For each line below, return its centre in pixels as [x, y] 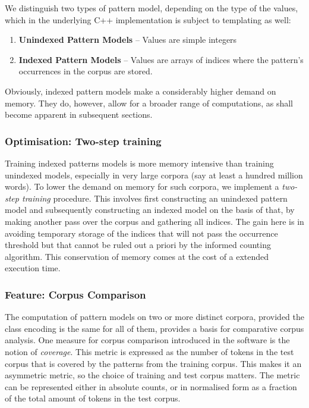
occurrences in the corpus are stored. [86, 71]
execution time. [33, 268]
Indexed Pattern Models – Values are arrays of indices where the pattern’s [161, 59]
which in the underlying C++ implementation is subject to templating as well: [148, 19]
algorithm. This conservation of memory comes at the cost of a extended [137, 256]
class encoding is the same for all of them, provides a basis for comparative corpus [154, 328]
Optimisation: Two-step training [83, 141]
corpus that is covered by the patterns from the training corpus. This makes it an [153, 363]
